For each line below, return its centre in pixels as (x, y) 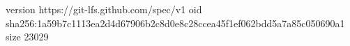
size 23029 (27, 37)
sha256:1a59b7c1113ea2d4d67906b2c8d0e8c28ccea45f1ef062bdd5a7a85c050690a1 (175, 23)
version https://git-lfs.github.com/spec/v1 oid (104, 9)
